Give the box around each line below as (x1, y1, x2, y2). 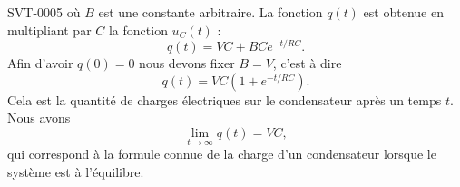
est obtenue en (363, 3, 444, 21)
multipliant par (7, 20, 92, 39)
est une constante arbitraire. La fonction (98, 3, 323, 21)
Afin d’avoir (7, 54, 73, 73)
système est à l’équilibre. (7, 162, 144, 181)
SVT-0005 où (7, 3, 81, 21)
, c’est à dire (272, 54, 342, 73)
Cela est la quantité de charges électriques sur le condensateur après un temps (7, 90, 442, 109)
